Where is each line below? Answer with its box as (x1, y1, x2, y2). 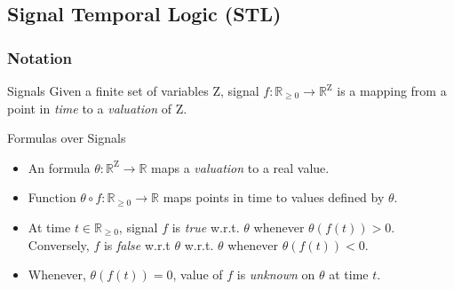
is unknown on (236, 265, 315, 284)
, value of (172, 265, 223, 284)
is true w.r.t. (171, 217, 240, 236)
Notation (7, 46, 72, 68)
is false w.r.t (103, 235, 171, 254)
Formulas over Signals (7, 129, 126, 147)
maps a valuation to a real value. (151, 158, 330, 176)
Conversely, (28, 235, 90, 254)
